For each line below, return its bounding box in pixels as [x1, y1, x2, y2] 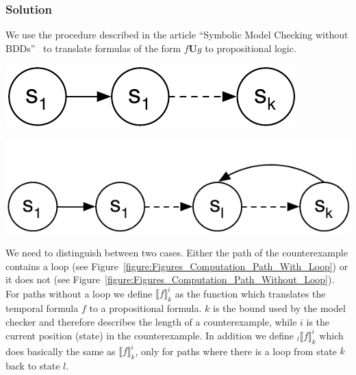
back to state [5, 358, 60, 372]
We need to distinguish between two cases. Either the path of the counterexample [5, 245, 348, 259]
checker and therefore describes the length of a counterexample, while [5, 314, 297, 328]
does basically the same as [5, 343, 116, 358]
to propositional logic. [205, 40, 296, 55]
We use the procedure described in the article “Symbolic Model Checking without [5, 27, 348, 42]
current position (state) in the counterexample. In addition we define [5, 328, 294, 342]
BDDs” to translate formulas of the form [5, 40, 181, 55]
